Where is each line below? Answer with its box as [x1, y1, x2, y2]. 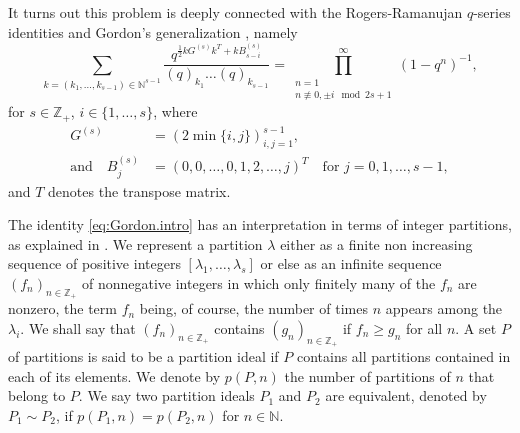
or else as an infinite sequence [260, 253, 442, 274]
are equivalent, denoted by [325, 385, 487, 406]
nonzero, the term [8, 298, 117, 319]
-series [473, 2, 511, 22]
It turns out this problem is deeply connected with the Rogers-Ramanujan [8, 2, 463, 22]
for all [406, 317, 443, 338]
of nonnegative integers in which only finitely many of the [81, 272, 436, 293]
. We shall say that [20, 317, 136, 338]
